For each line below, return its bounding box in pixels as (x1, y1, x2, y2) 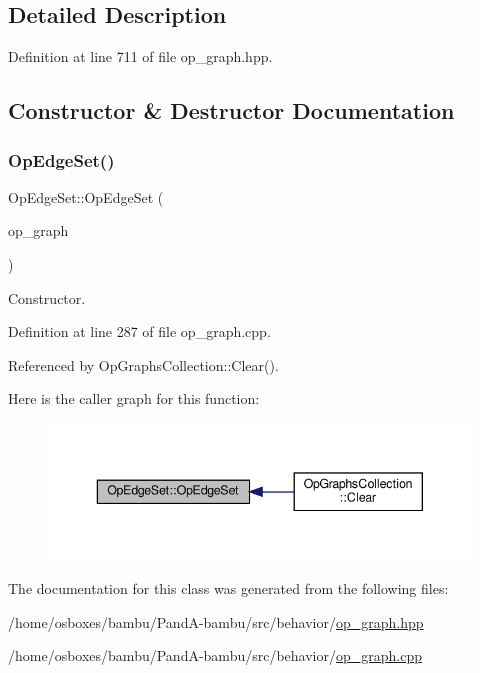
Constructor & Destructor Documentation (8, 95, 455, 126)
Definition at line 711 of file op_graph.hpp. (8, 46, 273, 67)
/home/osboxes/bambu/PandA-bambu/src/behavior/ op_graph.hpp (8, 611, 424, 632)
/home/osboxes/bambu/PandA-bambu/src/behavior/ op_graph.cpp (8, 645, 422, 666)
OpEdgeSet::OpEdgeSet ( (8, 186, 164, 207)
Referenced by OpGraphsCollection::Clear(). (8, 354, 279, 375)
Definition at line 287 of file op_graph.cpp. (8, 321, 271, 342)
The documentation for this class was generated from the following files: (8, 578, 449, 599)
